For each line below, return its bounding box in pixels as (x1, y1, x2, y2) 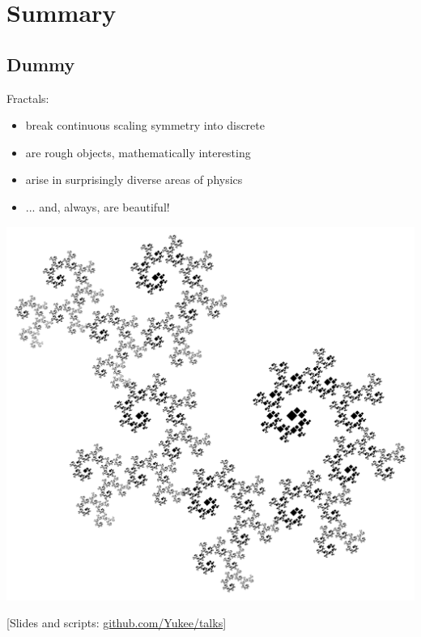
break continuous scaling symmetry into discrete (25, 117, 265, 134)
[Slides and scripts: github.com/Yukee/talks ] (6, 614, 227, 631)
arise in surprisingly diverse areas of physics (25, 171, 243, 188)
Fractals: (6, 89, 49, 106)
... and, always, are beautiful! (25, 198, 170, 215)
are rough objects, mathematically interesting (25, 143, 251, 160)
